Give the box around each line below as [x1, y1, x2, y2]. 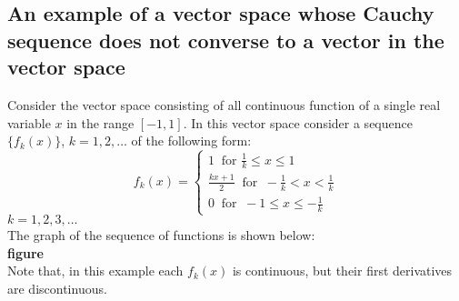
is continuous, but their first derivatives [232, 261, 453, 280]
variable [7, 113, 51, 132]
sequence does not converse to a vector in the [7, 25, 444, 54]
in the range [66, 113, 135, 132]
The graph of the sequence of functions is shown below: [7, 226, 315, 245]
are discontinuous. [7, 278, 107, 297]
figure [7, 243, 44, 262]
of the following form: [131, 131, 252, 150]
